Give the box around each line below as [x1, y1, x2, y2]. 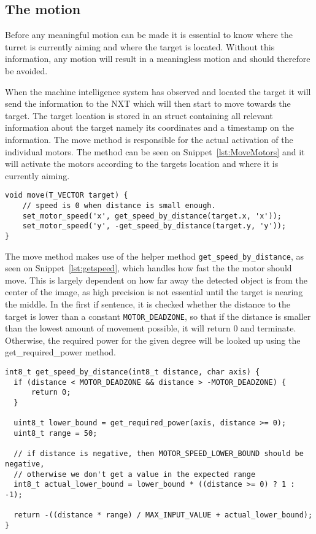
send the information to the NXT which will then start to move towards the [5, 97, 291, 110]
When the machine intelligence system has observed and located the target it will [5, 85, 311, 98]
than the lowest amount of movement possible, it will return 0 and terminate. [5, 322, 296, 335]
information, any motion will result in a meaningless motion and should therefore [5, 52, 310, 65]
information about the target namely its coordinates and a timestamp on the [5, 121, 294, 134]
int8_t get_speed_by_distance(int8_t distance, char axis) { [5, 368, 260, 377]
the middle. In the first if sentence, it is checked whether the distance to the [5, 298, 291, 311]
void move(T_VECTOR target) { [5, 191, 128, 200]
